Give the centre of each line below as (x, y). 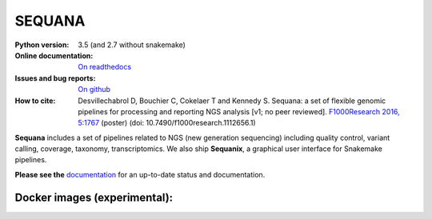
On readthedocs (105, 67)
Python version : (42, 45)
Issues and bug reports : (55, 78)
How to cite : (35, 101)
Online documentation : (54, 55)
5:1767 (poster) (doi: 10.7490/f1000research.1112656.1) (167, 123)
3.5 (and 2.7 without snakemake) (132, 45)
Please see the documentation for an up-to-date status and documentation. (140, 174)
